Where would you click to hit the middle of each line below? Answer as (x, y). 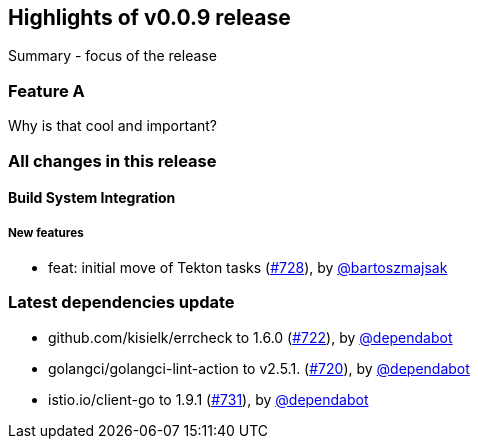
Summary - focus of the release (112, 56)
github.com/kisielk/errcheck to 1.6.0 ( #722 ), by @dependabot (250, 337)
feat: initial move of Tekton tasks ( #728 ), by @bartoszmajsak (248, 267)
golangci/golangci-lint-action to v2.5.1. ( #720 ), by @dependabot (259, 368)
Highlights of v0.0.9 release (149, 17)
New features (46, 232)
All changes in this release (112, 160)
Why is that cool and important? (113, 126)
